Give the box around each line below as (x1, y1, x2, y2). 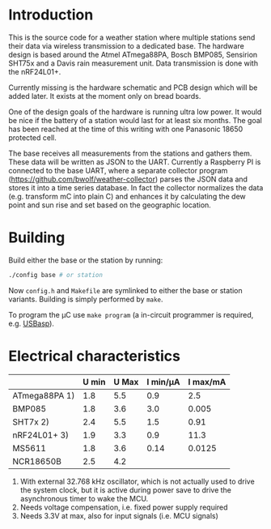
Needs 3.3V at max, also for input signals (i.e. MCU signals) (19, 510, 218, 520)
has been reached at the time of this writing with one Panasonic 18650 (8, 124, 243, 134)
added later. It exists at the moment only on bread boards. (8, 91, 201, 100)
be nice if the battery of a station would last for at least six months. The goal (8, 115, 263, 125)
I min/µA (146, 376, 180, 387)
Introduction (8, 6, 94, 24)
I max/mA (188, 376, 227, 387)
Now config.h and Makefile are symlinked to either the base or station (8, 285, 243, 295)
